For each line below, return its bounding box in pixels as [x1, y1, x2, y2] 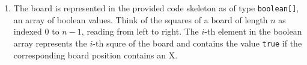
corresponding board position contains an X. [13, 48, 178, 61]
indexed [13, 25, 42, 38]
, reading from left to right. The [81, 25, 199, 38]
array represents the [13, 36, 87, 49]
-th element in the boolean [204, 25, 302, 38]
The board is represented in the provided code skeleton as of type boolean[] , [13, 2, 299, 14]
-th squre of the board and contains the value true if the [93, 36, 302, 49]
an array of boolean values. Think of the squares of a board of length [13, 13, 268, 26]
